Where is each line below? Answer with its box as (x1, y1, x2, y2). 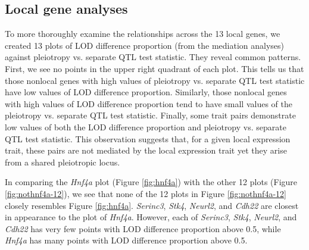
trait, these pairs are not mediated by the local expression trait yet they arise (5, 144, 287, 157)
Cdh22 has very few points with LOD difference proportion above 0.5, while (5, 222, 281, 235)
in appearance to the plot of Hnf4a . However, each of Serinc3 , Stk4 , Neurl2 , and (5, 211, 297, 223)
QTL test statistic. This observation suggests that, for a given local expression (5, 132, 291, 145)
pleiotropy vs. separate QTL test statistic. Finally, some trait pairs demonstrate (5, 109, 296, 121)
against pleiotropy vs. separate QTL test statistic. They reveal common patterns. (5, 51, 301, 63)
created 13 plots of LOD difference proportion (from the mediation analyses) (5, 39, 285, 51)
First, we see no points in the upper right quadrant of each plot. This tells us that (5, 62, 304, 74)
